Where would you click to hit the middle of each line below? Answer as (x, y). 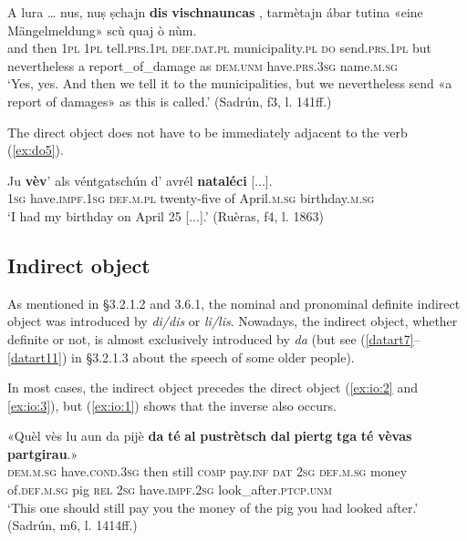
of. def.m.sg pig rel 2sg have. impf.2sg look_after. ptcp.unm (170, 490)
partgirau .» (43, 453)
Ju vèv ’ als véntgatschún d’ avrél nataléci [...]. (140, 180)
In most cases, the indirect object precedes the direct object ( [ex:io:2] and (213, 388)
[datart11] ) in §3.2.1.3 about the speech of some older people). (181, 357)
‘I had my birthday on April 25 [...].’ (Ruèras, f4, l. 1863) (166, 215)
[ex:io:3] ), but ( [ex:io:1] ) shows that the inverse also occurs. (172, 405)
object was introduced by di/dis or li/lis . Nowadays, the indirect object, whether (233, 321)
